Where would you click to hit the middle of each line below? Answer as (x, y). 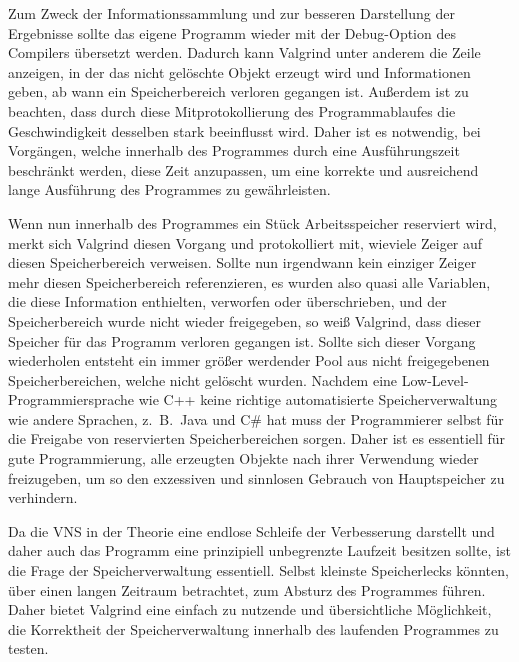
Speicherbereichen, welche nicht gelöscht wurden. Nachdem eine (203, 379)
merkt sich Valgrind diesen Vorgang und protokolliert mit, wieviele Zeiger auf (245, 242)
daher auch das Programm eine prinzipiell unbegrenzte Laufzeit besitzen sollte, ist (259, 550)
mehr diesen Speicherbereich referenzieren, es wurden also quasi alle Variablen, (249, 281)
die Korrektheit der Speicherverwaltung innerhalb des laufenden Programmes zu (253, 628)
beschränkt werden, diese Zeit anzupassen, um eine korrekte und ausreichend (243, 169)
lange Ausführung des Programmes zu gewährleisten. (169, 189)
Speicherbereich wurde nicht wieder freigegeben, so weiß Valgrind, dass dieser (245, 320)
